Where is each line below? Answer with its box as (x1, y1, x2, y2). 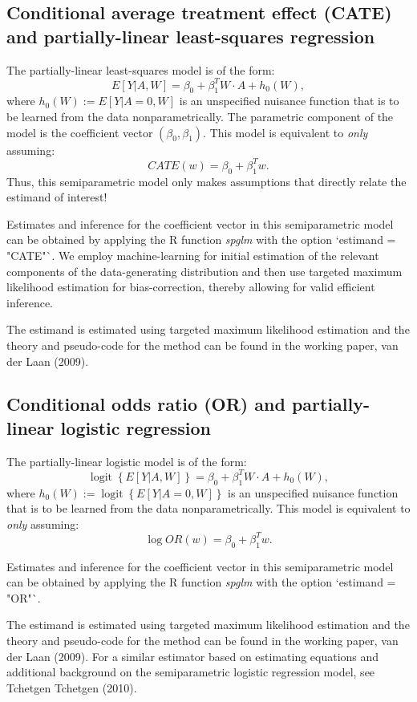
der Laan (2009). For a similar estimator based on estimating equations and (6, 647, 379, 664)
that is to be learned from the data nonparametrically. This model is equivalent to (6, 500, 411, 517)
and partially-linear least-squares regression (6, 23, 375, 48)
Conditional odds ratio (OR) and (6, 392, 285, 416)
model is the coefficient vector (6, 124, 153, 140)
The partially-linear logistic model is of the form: (6, 452, 247, 469)
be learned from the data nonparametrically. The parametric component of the (6, 108, 394, 125)
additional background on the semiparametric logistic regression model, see (6, 663, 375, 680)
